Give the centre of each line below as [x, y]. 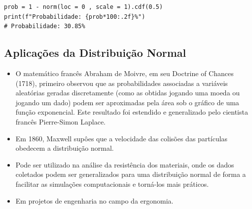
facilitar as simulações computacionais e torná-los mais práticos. [112, 184]
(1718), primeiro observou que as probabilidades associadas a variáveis [122, 83]
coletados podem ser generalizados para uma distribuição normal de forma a [131, 174]
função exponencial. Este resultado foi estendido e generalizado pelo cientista [132, 112]
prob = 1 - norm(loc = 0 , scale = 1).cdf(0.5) [84, 7]
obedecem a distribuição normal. [65, 148]
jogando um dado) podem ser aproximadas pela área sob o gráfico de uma [127, 102]
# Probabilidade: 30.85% [45, 26]
